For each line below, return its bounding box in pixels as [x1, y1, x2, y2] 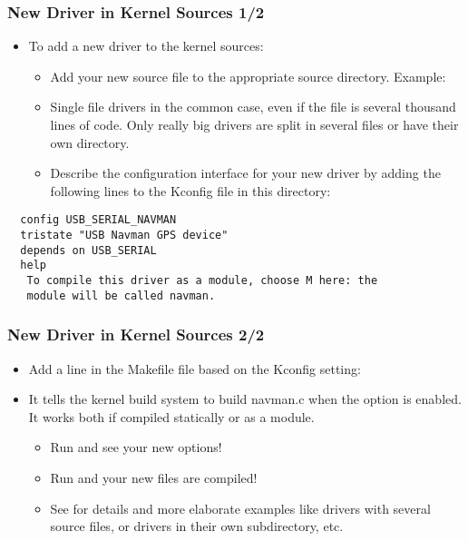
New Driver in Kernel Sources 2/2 [7, 323, 265, 346]
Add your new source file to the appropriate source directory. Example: [50, 66, 446, 85]
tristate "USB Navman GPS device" [20, 229, 229, 242]
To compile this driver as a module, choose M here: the [26, 274, 378, 287]
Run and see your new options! [50, 438, 222, 457]
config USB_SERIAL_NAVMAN [20, 213, 177, 227]
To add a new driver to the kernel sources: [28, 36, 264, 55]
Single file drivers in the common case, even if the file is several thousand [50, 97, 456, 116]
